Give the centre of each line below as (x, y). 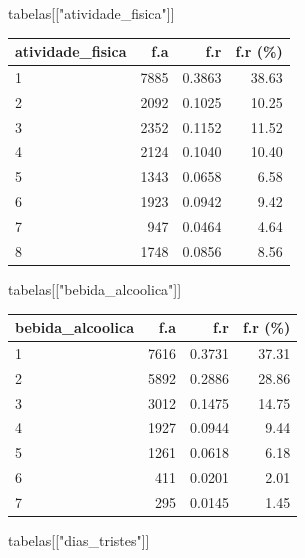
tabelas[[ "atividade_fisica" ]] (91, 13)
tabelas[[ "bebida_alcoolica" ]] (95, 288)
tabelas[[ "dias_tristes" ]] (79, 540)
